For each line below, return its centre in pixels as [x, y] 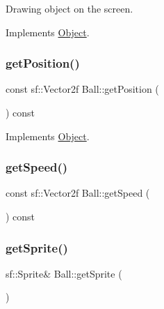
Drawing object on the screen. [69, 8]
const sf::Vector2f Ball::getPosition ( [82, 89]
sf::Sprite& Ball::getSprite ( [64, 273]
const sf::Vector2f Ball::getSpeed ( [78, 193]
